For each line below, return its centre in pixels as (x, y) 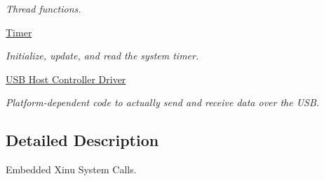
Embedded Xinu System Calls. (71, 169)
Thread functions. (43, 8)
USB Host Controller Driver (66, 79)
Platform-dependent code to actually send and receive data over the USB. (163, 102)
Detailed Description (82, 140)
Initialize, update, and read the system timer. (102, 56)
